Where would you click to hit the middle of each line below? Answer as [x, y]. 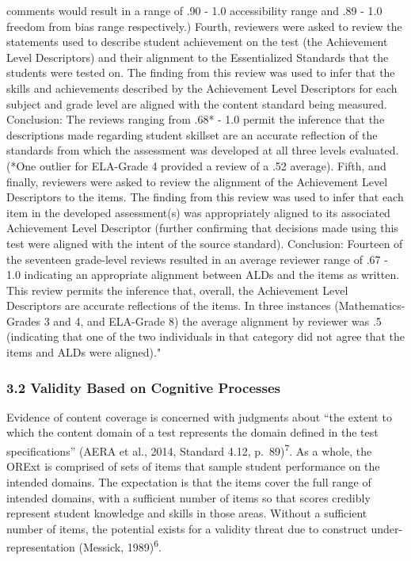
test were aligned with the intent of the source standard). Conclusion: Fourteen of [205, 243]
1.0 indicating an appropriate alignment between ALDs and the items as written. [203, 275]
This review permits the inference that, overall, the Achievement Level [177, 290]
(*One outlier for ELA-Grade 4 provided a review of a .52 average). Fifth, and [196, 165]
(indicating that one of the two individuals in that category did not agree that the [206, 336]
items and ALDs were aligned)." [84, 352]
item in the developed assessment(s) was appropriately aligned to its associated [198, 212]
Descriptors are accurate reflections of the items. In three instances [169, 305]
